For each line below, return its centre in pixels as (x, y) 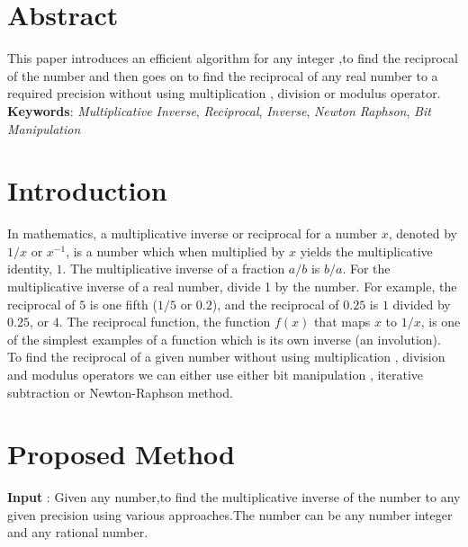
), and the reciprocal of (275, 304)
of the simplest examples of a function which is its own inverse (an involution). (224, 339)
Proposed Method (121, 454)
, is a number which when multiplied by (175, 251)
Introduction (87, 190)
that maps (342, 322)
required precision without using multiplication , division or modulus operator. (224, 93)
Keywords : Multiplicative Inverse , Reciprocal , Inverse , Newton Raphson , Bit (219, 110)
